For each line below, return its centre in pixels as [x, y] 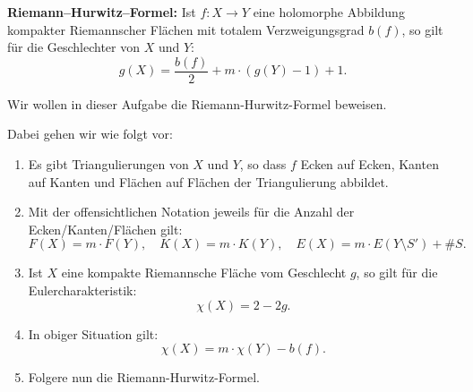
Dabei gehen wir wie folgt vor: [90, 134]
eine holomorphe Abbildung [329, 12]
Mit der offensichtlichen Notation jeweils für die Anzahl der [191, 212]
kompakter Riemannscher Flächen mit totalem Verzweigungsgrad [186, 29]
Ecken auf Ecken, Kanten [370, 164]
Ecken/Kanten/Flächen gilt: [105, 229]
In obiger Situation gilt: [93, 333]
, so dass [263, 164]
